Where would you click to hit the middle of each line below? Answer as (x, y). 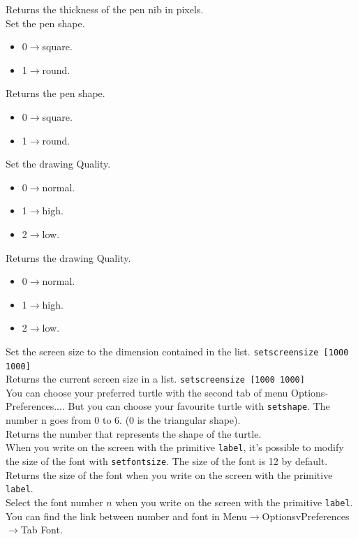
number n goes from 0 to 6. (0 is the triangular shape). (123, 420)
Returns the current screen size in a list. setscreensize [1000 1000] (155, 379)
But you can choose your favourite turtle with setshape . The (199, 406)
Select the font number (54, 502)
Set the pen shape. (45, 23)
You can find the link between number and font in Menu (126, 516)
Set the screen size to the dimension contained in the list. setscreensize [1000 (177, 351)
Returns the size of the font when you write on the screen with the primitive (169, 474)
